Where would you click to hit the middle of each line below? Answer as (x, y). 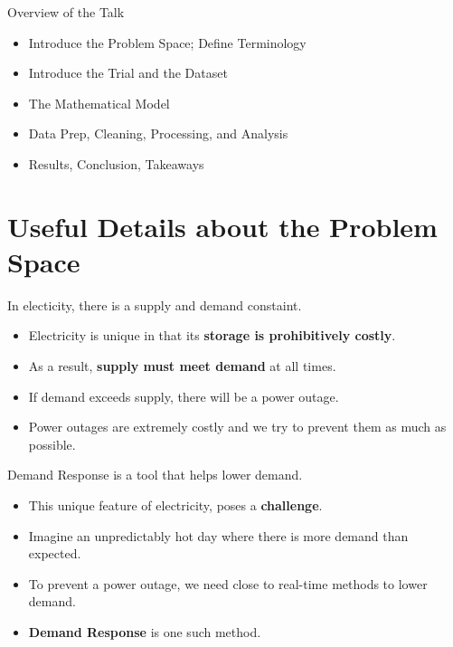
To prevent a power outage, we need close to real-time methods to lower (228, 583)
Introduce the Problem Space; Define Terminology (167, 42)
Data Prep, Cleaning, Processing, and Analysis (158, 133)
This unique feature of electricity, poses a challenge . (175, 505)
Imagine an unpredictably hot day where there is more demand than (218, 535)
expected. (55, 553)
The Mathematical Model (99, 103)
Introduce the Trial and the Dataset (128, 73)
